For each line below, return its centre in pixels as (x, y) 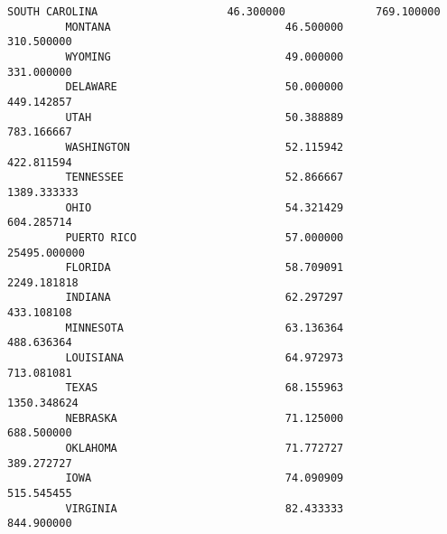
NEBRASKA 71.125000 (205, 418)
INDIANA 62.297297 (205, 298)
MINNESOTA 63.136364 (205, 328)
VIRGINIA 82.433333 (205, 508)
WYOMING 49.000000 (205, 56)
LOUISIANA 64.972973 (205, 358)
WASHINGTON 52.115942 (205, 147)
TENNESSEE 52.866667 (205, 178)
